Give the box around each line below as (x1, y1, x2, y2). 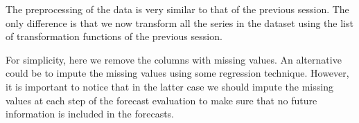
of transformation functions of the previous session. (6, 29, 222, 44)
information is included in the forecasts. (6, 106, 174, 121)
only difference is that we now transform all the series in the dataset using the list (6, 15, 353, 30)
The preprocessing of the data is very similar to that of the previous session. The (6, 2, 349, 16)
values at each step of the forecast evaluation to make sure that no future (6, 93, 317, 107)
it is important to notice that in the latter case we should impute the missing (6, 79, 333, 93)
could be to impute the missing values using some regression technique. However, (6, 66, 349, 80)
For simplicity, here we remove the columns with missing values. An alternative (6, 52, 342, 66)
